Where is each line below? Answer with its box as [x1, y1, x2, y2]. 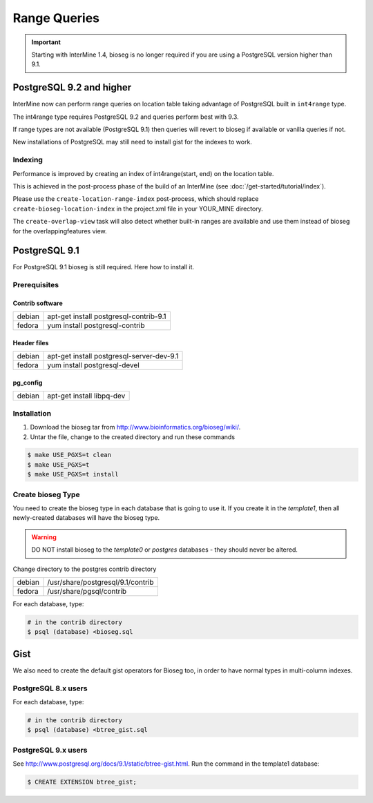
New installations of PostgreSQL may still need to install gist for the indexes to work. [12, 138, 252, 146]
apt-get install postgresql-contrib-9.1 [47, 311, 166, 321]
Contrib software [12, 299, 64, 307]
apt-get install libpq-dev [47, 391, 126, 400]
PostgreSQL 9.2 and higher [12, 81, 132, 93]
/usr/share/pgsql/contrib [47, 586, 127, 596]
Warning [31, 532, 57, 541]
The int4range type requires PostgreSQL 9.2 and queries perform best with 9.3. [12, 113, 239, 121]
